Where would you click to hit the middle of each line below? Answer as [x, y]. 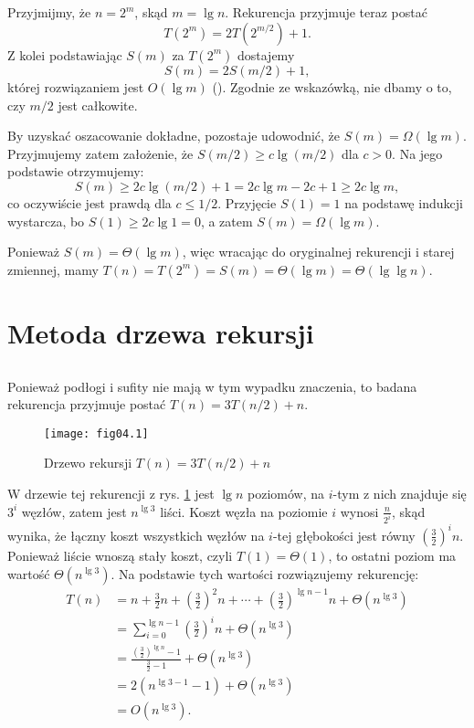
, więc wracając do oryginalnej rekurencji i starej [318, 252]
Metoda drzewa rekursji [161, 332]
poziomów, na [286, 493]
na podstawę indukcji [404, 202]
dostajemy [266, 54]
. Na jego [417, 153]
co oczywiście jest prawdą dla [90, 202]
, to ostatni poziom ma [392, 555]
